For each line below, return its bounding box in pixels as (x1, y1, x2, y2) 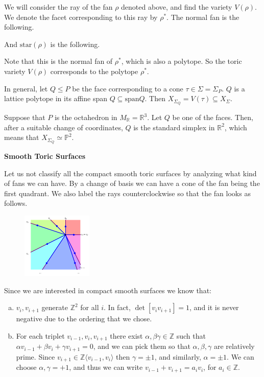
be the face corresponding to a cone (72, 83, 183, 93)
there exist (110, 330, 143, 341)
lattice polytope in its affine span (4, 93, 107, 104)
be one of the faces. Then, (172, 112, 253, 123)
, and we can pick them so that (93, 341, 190, 351)
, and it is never (189, 302, 239, 313)
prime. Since (16, 351, 55, 362)
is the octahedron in (54, 112, 117, 123)
